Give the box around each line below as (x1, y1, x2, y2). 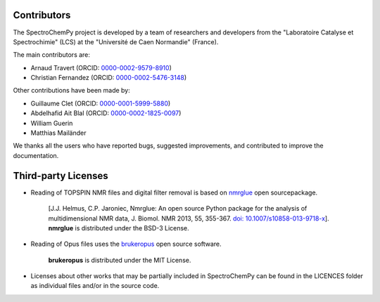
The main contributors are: (13, 51, 91, 59)
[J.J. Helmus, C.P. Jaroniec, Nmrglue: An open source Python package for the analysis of (48, 204, 308, 213)
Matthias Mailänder (30, 129, 87, 137)
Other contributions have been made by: (13, 86, 130, 95)
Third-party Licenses (13, 169, 108, 182)
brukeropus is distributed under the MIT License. (48, 256, 191, 264)
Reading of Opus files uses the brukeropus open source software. (30, 239, 222, 249)
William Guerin (30, 119, 73, 127)
